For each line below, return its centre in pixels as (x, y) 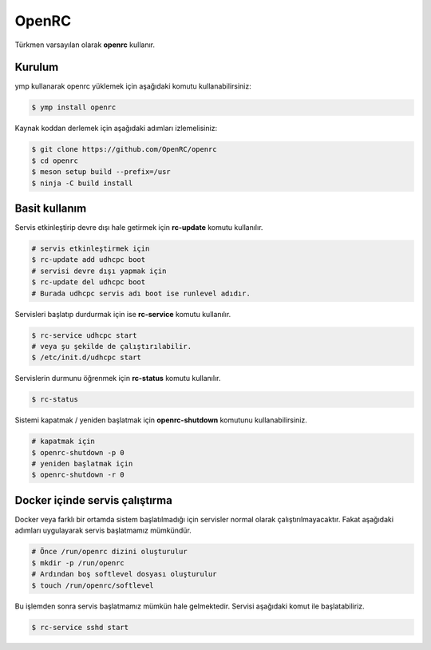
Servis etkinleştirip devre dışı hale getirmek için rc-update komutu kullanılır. (139, 228)
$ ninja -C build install (82, 183)
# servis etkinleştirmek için (91, 249)
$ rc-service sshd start (80, 627)
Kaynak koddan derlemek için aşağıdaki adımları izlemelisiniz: (116, 129)
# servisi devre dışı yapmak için (99, 271)
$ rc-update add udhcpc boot (89, 260)
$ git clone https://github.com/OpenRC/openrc (124, 149)
